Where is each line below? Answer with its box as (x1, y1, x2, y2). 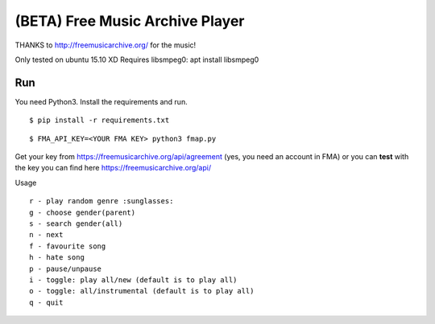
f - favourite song (29, 241, 106, 251)
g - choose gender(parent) (29, 207, 136, 217)
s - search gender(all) (29, 219, 123, 228)
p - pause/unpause (29, 264, 102, 273)
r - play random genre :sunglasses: (29, 197, 174, 206)
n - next (29, 230, 64, 240)
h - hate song (29, 253, 85, 262)
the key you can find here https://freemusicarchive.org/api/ (14, 163, 212, 173)
